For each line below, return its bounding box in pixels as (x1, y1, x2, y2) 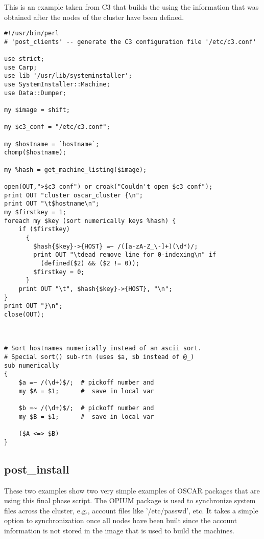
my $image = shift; (4, 106, 70, 114)
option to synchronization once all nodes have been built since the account (4, 515, 237, 526)
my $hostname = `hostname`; (4, 140, 100, 148)
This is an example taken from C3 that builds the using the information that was (4, 2, 259, 12)
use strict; (4, 55, 44, 63)
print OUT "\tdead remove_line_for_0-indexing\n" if (33, 251, 217, 259)
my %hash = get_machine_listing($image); (4, 166, 147, 173)
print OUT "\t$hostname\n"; (4, 200, 100, 208)
